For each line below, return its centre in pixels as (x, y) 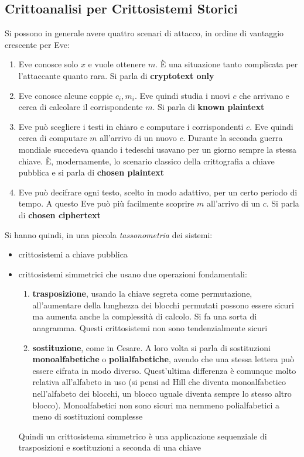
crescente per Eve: (37, 44)
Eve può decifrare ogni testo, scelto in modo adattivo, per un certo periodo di (158, 192)
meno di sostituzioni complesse (88, 416)
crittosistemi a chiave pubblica (73, 254)
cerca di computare (53, 138)
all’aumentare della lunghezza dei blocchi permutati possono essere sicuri (163, 305)
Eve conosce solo (48, 64)
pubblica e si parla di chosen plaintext (91, 172)
